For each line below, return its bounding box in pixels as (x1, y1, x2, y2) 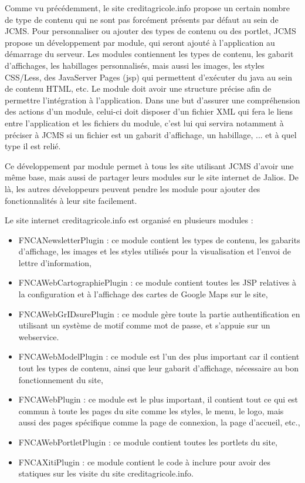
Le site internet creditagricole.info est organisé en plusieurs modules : (5, 214, 253, 226)
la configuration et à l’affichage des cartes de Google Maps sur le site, (18, 288, 268, 300)
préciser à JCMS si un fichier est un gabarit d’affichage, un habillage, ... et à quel (5, 128, 297, 140)
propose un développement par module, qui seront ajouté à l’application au (5, 36, 275, 48)
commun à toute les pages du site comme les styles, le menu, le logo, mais (18, 404, 284, 417)
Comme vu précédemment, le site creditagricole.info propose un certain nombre (5, 2, 290, 14)
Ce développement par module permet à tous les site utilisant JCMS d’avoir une (5, 159, 294, 172)
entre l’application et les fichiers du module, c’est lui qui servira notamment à (5, 116, 284, 129)
